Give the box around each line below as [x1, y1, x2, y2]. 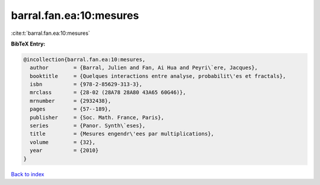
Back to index [11, 170, 44, 177]
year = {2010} [30, 147, 99, 154]
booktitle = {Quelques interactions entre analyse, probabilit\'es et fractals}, [30, 73, 286, 79]
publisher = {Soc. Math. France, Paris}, [30, 114, 164, 121]
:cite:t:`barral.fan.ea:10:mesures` [11, 30, 90, 37]
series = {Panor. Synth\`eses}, [30, 122, 146, 129]
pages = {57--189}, [30, 106, 111, 112]
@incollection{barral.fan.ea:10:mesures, [23, 56, 146, 63]
